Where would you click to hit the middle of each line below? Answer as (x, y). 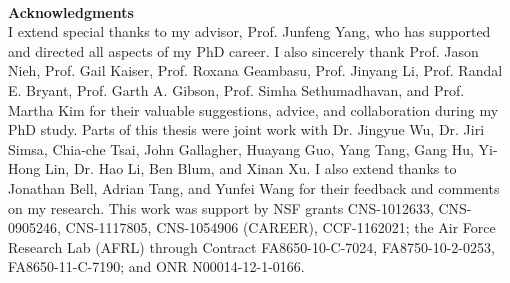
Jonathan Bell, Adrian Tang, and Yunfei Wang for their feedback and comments (254, 187)
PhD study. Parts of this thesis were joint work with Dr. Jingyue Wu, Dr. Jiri (246, 129)
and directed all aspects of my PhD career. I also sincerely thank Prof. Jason (243, 50)
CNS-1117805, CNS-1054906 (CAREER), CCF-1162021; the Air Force (280, 227)
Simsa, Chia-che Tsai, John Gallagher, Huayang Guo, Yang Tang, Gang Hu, (241, 148)
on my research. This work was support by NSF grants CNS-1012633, (221, 207)
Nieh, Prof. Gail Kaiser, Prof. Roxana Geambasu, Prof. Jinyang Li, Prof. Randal (255, 70)
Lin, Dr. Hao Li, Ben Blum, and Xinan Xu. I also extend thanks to (250, 168)
